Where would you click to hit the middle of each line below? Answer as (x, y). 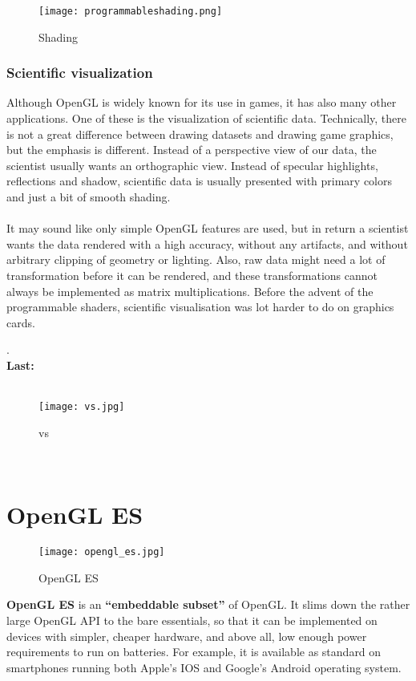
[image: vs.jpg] (82, 407)
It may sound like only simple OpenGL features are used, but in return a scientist (208, 228)
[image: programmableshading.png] (131, 11)
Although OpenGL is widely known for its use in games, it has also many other (202, 102)
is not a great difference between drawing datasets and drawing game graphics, (200, 134)
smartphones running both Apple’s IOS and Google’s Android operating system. (204, 667)
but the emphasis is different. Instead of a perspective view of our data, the (192, 150)
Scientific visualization (80, 73)
